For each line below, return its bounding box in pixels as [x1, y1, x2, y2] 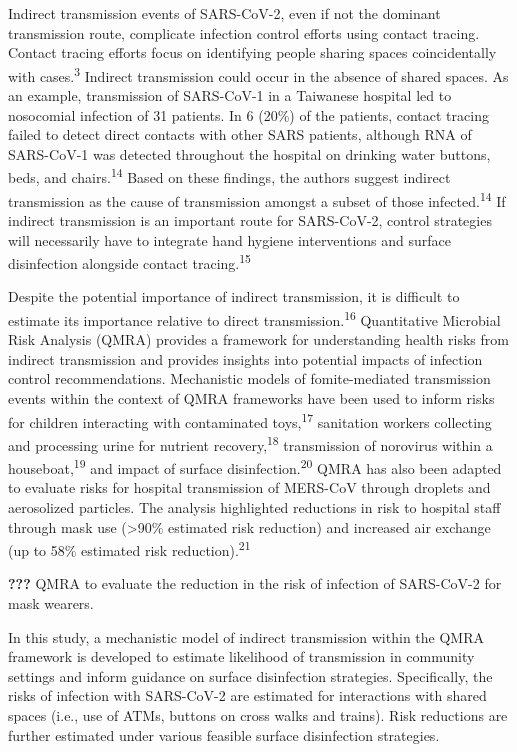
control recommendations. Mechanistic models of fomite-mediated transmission [8, 368, 491, 389]
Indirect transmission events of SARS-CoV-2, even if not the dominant [8, 3, 441, 23]
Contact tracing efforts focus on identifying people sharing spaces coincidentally [8, 42, 497, 63]
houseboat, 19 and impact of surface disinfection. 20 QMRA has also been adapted [8, 455, 502, 478]
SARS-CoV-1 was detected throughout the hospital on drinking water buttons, [8, 143, 491, 164]
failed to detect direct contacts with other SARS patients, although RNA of [8, 124, 472, 145]
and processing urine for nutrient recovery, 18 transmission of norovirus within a [8, 431, 493, 455]
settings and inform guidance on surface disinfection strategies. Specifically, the [8, 665, 493, 686]
